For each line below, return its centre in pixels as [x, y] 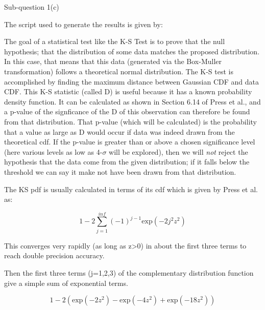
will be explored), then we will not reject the [178, 151]
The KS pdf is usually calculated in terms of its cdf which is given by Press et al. [131, 189]
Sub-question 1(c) [32, 7]
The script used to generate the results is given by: [83, 24]
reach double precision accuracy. [54, 255]
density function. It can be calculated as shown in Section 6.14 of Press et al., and [132, 101]
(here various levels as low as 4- [53, 151]
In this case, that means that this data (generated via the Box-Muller [113, 61]
